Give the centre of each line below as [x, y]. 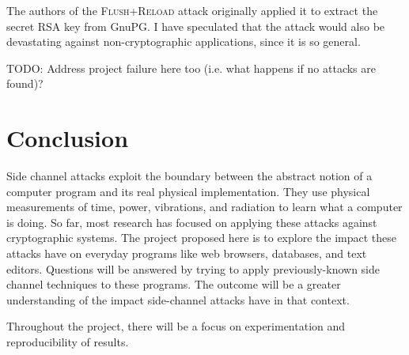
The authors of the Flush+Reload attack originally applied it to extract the [192, 10]
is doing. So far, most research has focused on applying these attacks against [192, 222]
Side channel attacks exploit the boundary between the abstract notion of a [189, 176]
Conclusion [68, 138]
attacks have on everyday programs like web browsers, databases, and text [187, 253]
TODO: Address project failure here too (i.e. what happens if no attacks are [191, 68]
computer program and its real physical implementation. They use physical [188, 191]
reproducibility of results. [68, 342]
